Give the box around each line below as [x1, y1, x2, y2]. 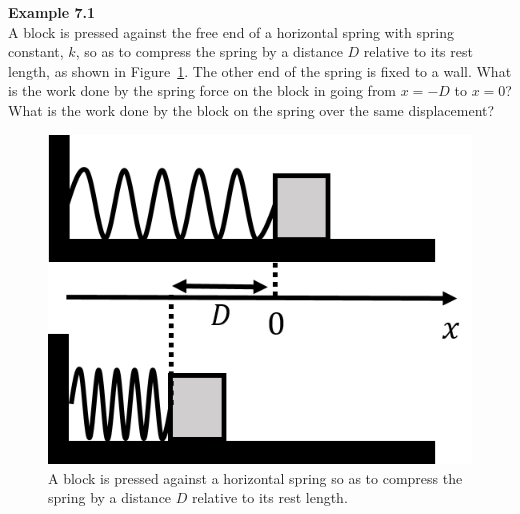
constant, [8, 41, 64, 62]
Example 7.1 [8, 2, 96, 22]
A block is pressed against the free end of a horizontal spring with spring [8, 21, 454, 42]
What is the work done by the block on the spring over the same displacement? [8, 99, 495, 120]
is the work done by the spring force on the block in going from [8, 80, 397, 101]
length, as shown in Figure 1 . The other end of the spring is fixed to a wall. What [8, 60, 512, 81]
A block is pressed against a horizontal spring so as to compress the [48, 467, 463, 488]
